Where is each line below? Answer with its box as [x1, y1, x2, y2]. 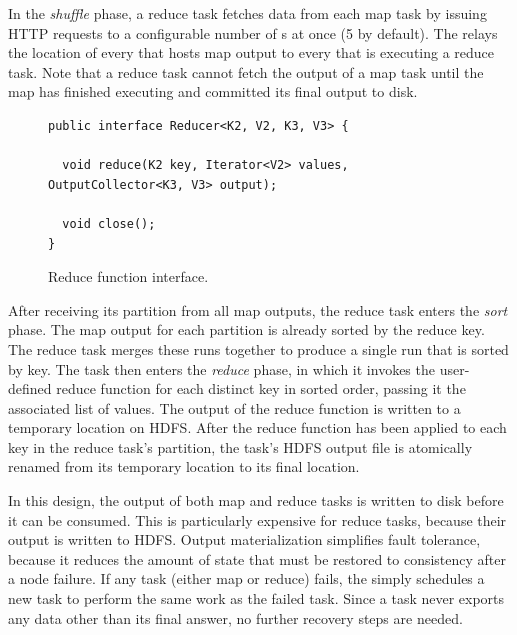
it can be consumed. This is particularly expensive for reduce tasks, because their [8, 509, 507, 530]
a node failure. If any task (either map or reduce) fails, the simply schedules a [8, 568, 485, 589]
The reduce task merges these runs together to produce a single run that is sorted [8, 338, 509, 359]
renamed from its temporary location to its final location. [8, 456, 360, 477]
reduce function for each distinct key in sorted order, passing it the [56, 378, 466, 399]
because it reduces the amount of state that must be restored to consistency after [8, 548, 507, 569]
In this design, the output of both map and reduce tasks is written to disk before [8, 490, 504, 511]
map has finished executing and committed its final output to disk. [8, 81, 418, 102]
